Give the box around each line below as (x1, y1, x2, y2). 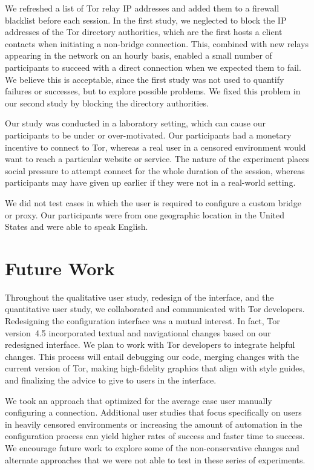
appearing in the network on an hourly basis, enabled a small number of (5, 49, 272, 62)
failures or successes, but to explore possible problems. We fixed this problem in (5, 85, 301, 97)
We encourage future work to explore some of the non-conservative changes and (5, 441, 299, 454)
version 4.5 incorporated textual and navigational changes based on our (5, 326, 271, 339)
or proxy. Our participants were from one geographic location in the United (5, 208, 284, 221)
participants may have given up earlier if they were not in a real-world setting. (5, 176, 296, 189)
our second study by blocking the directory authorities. (5, 96, 209, 109)
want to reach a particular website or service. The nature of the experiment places (5, 152, 310, 165)
